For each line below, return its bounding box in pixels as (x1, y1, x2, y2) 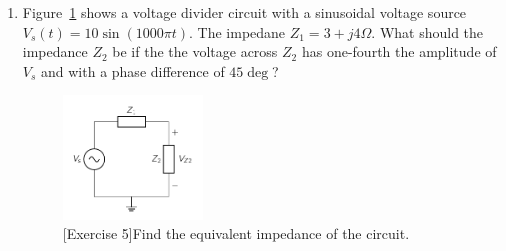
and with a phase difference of (41, 60, 225, 81)
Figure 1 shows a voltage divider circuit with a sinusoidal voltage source (22, 2, 467, 22)
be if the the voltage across (112, 41, 278, 62)
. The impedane (189, 21, 286, 42)
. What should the (371, 21, 484, 42)
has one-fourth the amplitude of (301, 41, 497, 62)
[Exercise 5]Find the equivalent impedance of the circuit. (62, 223, 410, 244)
